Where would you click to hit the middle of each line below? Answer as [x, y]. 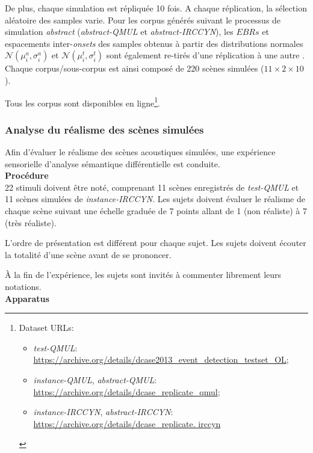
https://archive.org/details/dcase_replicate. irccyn [127, 423]
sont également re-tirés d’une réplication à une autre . [206, 55]
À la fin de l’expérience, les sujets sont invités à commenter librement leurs [143, 275]
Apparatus [27, 298]
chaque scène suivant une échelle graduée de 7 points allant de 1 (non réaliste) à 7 [156, 211]
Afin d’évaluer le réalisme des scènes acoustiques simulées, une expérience [140, 152]
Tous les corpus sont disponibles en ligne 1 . [82, 102]
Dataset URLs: [46, 328]
